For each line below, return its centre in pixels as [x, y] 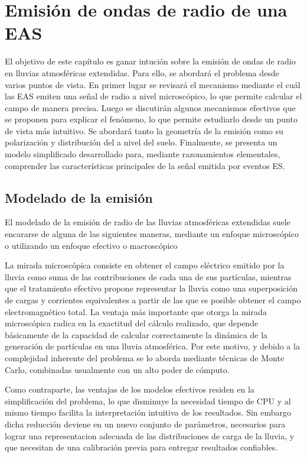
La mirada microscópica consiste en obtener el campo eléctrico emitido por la [145, 265]
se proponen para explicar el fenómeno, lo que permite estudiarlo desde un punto [151, 119]
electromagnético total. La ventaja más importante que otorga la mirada [136, 311]
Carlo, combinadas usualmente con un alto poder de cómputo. [117, 369]
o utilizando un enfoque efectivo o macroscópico [91, 245]
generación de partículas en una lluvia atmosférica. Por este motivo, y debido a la [152, 346]
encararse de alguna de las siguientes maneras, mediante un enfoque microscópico [152, 234]
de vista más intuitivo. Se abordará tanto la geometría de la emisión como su [144, 130]
